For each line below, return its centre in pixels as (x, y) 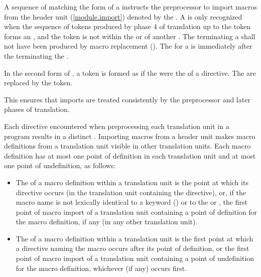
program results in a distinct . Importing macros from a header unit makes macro (130, 136)
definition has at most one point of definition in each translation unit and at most (130, 155)
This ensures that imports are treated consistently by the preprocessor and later (127, 99)
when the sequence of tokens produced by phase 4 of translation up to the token (127, 26)
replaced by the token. (38, 83)
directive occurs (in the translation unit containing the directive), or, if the (131, 192)
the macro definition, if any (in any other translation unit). (107, 222)
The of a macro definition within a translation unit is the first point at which (135, 238)
